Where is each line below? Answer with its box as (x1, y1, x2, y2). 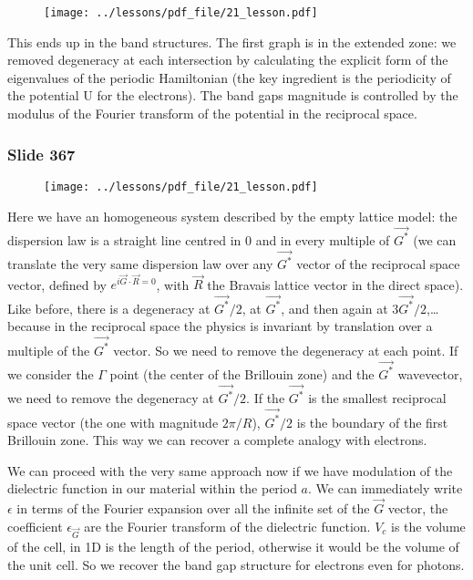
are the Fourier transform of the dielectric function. (84, 516, 371, 535)
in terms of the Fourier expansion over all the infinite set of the (16, 499, 370, 518)
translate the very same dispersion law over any (7, 254, 273, 274)
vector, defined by (7, 274, 107, 294)
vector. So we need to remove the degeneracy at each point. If (113, 340, 458, 359)
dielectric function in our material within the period (7, 479, 297, 498)
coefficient (7, 516, 63, 535)
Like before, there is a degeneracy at (7, 298, 211, 317)
